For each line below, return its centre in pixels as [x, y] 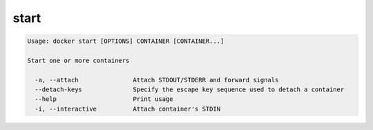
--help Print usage [104, 99]
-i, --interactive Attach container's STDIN [128, 109]
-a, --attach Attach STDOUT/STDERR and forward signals [157, 80]
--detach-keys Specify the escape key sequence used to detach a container [190, 90]
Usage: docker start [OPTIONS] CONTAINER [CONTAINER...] [126, 41]
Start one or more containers [78, 60]
